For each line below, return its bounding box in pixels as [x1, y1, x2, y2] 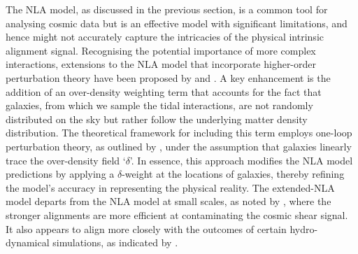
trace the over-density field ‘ [6, 153, 126, 167]
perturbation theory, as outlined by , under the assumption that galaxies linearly [6, 139, 352, 153]
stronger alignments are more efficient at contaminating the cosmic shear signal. [6, 207, 348, 222]
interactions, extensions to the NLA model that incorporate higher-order [6, 57, 317, 71]
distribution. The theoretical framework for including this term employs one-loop [6, 125, 352, 140]
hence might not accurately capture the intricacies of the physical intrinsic [6, 29, 324, 44]
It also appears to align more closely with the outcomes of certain [6, 221, 287, 236]
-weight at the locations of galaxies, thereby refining [122, 167, 345, 181]
